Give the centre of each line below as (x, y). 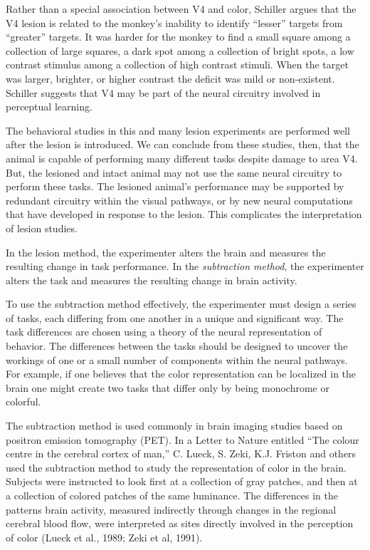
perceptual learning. (49, 107)
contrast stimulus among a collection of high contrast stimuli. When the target (177, 64)
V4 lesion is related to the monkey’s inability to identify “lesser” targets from (174, 22)
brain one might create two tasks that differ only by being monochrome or (168, 387)
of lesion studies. (42, 228)
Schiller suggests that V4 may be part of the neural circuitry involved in (163, 92)
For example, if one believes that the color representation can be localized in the (181, 374)
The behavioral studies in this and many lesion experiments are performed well (178, 130)
